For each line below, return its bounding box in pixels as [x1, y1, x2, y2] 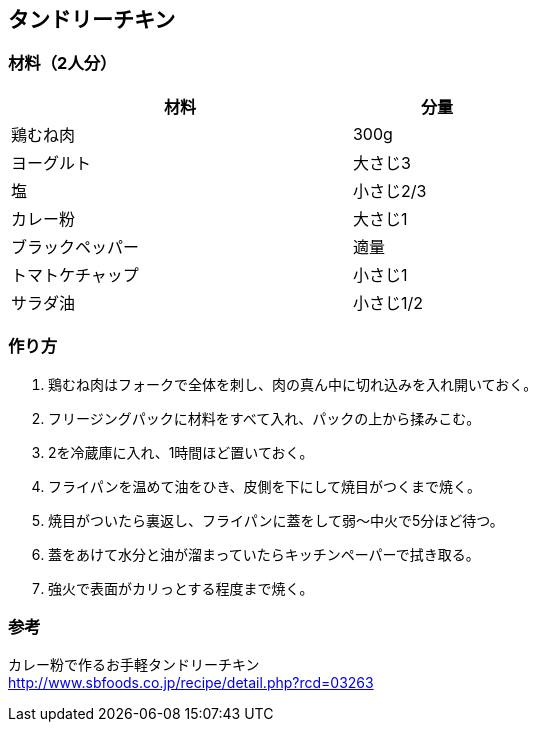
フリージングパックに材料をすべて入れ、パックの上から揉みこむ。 [48, 409, 481, 427]
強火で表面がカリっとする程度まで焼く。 [48, 579, 314, 597]
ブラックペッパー [11, 236, 140, 257]
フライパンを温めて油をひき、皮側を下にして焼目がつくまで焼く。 [48, 477, 482, 495]
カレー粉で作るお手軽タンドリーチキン [8, 656, 260, 674]
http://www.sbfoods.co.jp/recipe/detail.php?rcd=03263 [8, 674, 374, 692]
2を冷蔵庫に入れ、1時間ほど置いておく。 [48, 443, 314, 461]
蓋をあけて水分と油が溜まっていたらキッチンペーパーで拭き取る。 [48, 545, 480, 563]
